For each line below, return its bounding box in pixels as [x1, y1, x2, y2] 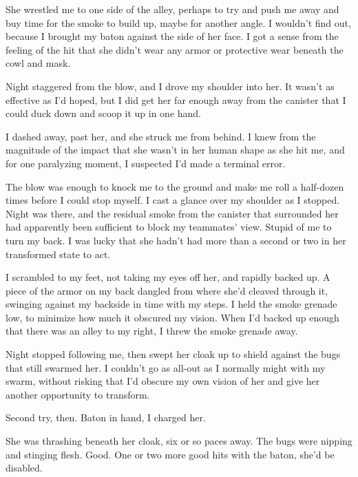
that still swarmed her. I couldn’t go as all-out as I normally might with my [6, 360, 326, 374]
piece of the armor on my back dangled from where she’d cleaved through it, [6, 283, 328, 297]
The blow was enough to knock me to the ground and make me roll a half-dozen [6, 179, 344, 193]
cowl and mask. [6, 56, 71, 70]
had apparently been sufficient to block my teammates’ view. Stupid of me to [6, 220, 332, 234]
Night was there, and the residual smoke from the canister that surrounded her [6, 206, 339, 220]
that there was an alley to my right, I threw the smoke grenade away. [6, 324, 298, 338]
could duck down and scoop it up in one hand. [6, 106, 202, 120]
